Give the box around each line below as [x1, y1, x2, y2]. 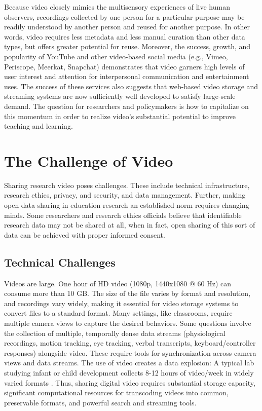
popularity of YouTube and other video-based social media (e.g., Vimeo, [4, 51, 228, 61]
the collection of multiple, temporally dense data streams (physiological [4, 327, 226, 338]
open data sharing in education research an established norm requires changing [4, 200, 249, 210]
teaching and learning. [4, 121, 73, 131]
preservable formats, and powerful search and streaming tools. [4, 397, 197, 407]
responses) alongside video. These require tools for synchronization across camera [4, 347, 256, 358]
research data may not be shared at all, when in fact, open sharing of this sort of [4, 219, 255, 230]
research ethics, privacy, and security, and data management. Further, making [4, 190, 246, 200]
